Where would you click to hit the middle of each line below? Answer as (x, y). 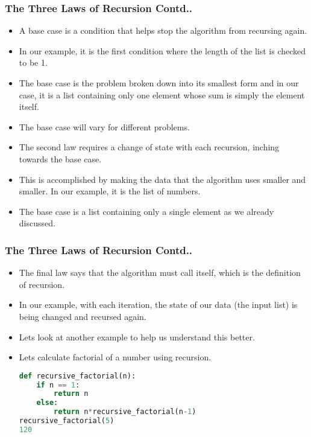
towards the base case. (60, 158)
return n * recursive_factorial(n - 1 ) (125, 412)
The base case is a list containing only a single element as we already (146, 211)
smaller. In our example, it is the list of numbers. (110, 191)
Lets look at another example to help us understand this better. (137, 337)
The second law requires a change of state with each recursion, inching (149, 147)
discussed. (37, 223)
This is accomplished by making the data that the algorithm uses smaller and (162, 179)
